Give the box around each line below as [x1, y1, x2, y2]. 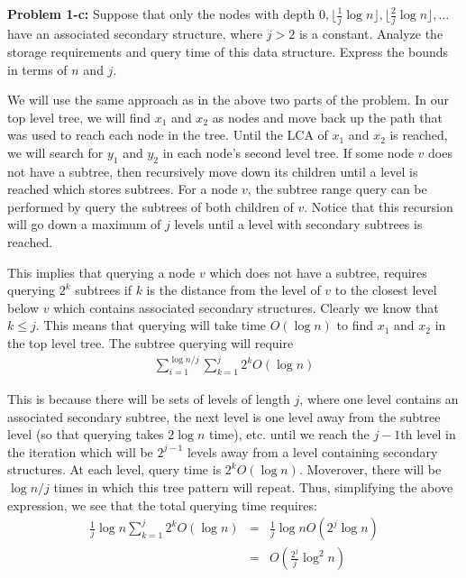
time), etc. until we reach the [209, 425, 370, 444]
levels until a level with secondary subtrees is [174, 215, 423, 234]
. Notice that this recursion [304, 197, 453, 216]
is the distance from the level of [146, 280, 321, 299]
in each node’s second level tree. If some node [162, 142, 414, 161]
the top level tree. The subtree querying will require [7, 334, 294, 353]
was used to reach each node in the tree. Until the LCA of [7, 125, 328, 144]
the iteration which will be [7, 442, 153, 461]
